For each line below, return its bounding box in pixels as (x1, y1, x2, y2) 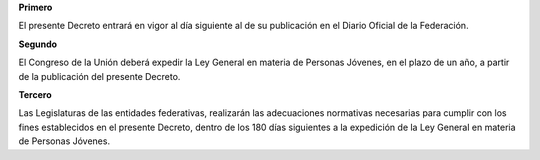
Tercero (18, 88, 52, 100)
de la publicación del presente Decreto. (18, 70, 181, 82)
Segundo (18, 38, 58, 50)
